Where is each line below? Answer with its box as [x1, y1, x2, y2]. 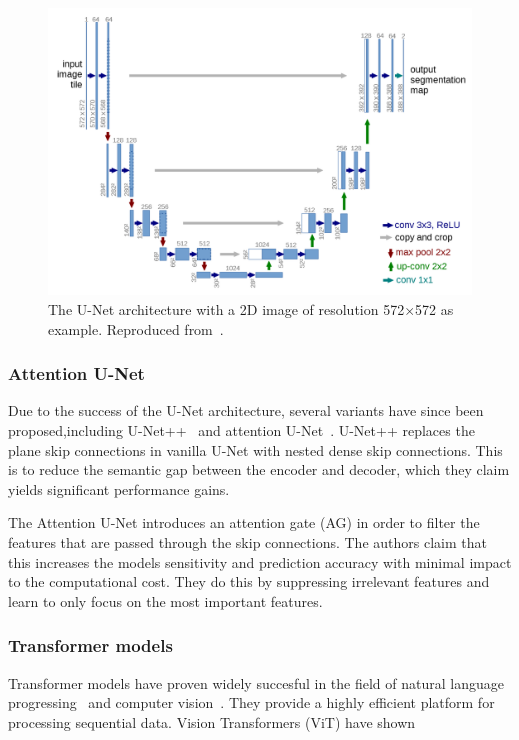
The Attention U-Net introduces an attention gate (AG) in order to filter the [8, 512, 480, 533]
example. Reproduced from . [48, 318, 224, 339]
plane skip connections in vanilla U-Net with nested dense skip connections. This [8, 439, 503, 460]
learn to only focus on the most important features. [8, 590, 323, 611]
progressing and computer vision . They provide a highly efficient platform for [8, 692, 495, 713]
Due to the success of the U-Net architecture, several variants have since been [8, 400, 484, 421]
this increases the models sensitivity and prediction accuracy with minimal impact [8, 551, 512, 572]
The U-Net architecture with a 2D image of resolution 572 [48, 298, 405, 319]
